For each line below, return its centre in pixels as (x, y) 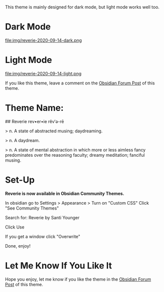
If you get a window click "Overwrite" (43, 236)
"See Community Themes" (32, 208)
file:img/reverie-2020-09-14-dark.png (44, 40)
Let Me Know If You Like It (59, 265)
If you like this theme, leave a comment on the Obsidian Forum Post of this (80, 83)
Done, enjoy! (18, 246)
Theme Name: (34, 108)
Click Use (15, 227)
